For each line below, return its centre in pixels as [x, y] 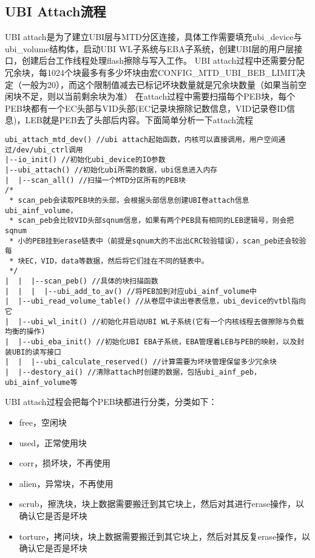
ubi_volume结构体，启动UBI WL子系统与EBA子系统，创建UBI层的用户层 [150, 48]
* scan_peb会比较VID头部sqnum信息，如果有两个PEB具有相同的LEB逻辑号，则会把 [152, 221]
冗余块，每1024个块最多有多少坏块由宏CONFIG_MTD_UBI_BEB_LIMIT [151, 72]
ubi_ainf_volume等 [41, 382]
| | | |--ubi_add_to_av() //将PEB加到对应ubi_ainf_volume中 [131, 291]
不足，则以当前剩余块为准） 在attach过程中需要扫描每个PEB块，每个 [158, 96]
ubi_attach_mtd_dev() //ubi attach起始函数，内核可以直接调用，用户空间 [142, 139]
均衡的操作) [25, 332]
